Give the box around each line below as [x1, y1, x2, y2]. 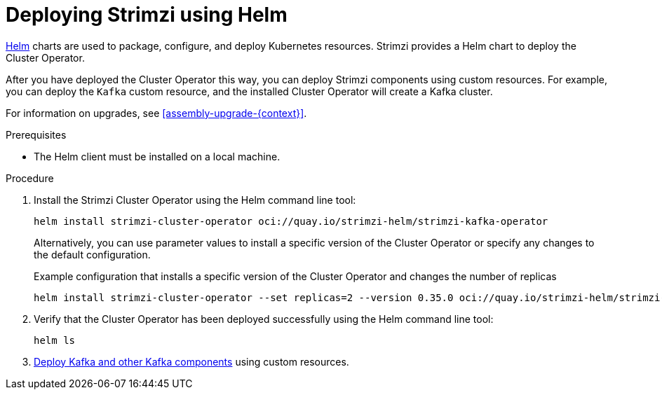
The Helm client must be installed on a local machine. [34, 150, 281, 162]
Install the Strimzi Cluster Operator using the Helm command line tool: [34, 193, 356, 206]
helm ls [34, 334, 76, 346]
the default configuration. [34, 248, 151, 261]
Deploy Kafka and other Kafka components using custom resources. [34, 355, 349, 368]
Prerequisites [6, 128, 67, 141]
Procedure [6, 172, 54, 184]
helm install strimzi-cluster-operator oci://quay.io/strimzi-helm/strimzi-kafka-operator [34, 215, 548, 227]
